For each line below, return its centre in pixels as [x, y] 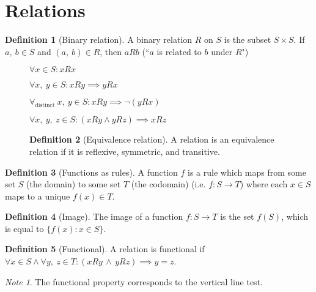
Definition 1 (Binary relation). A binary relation [99, 39]
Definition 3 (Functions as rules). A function [91, 172]
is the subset [248, 39]
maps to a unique [38, 196]
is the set [237, 216]
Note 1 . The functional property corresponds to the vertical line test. [134, 281]
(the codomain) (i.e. [168, 184]
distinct [45, 106]
